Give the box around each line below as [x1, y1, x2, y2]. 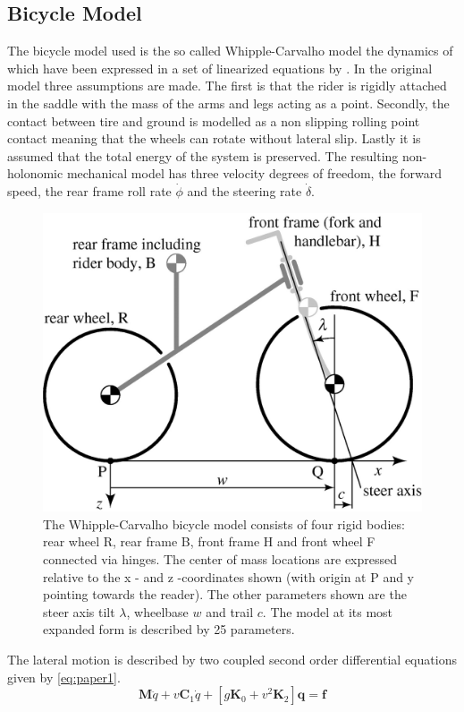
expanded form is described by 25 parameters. [43, 620, 295, 639]
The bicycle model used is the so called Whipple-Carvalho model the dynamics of [7, 41, 453, 60]
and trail [206, 602, 254, 621]
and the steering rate [187, 181, 302, 200]
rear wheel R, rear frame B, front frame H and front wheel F [43, 532, 375, 551]
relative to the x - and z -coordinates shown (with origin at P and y [43, 567, 415, 586]
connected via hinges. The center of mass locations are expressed [43, 550, 398, 569]
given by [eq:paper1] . [7, 667, 121, 686]
